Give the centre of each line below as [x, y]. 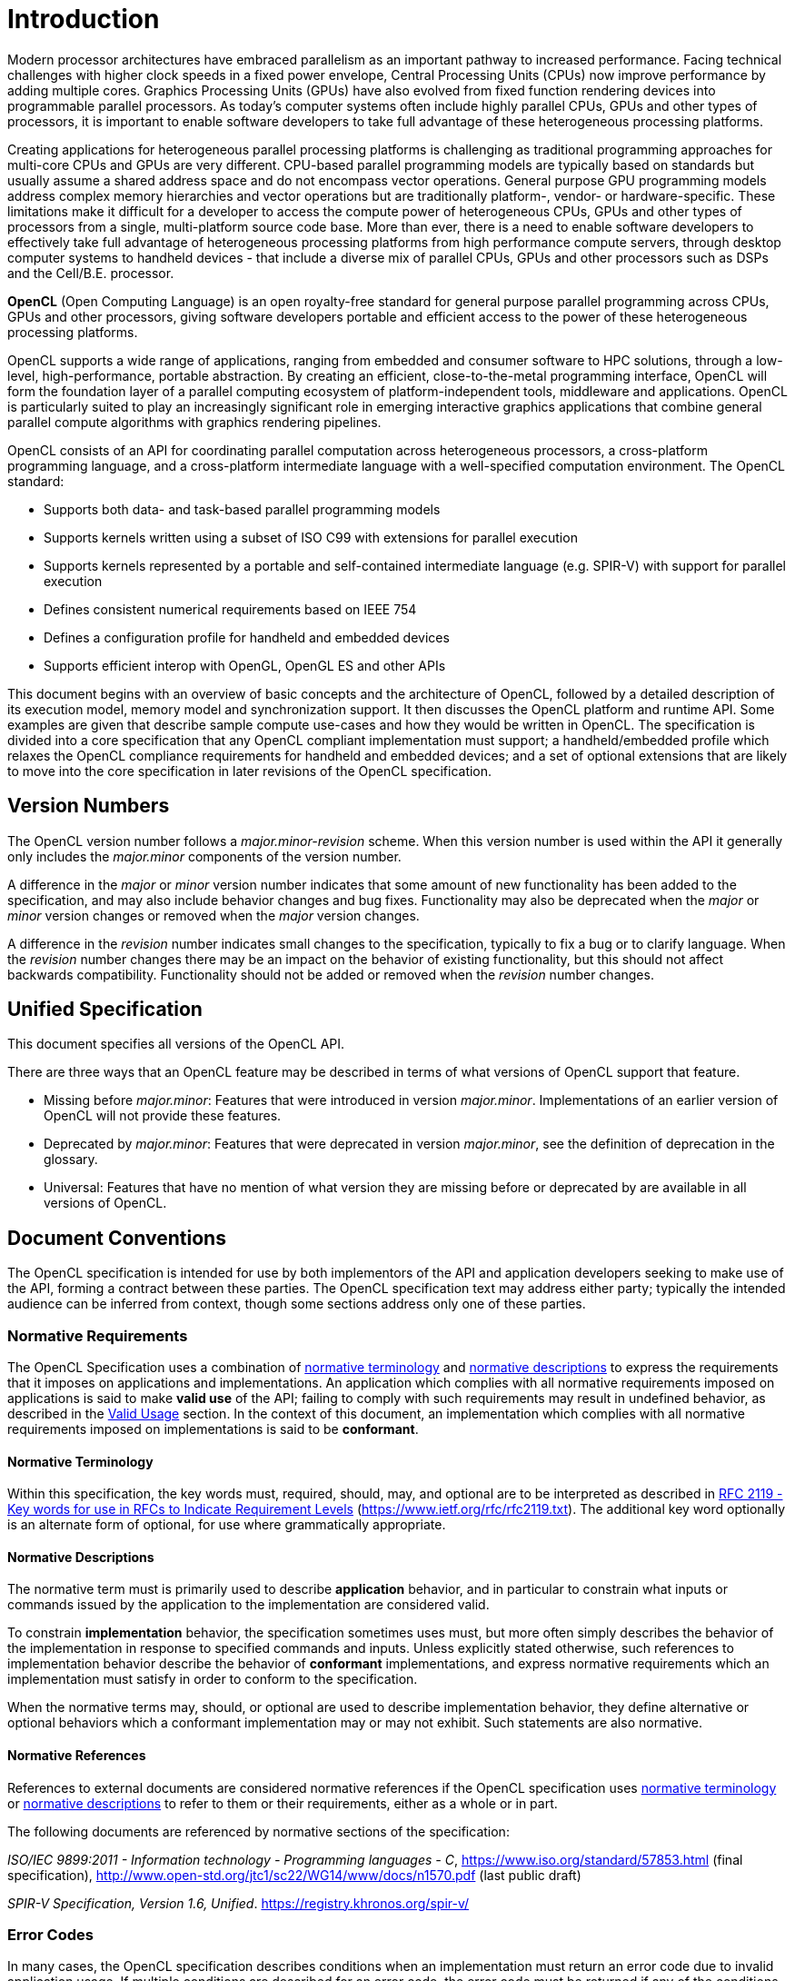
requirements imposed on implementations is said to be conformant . [213, 1429]
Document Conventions [117, 1238]
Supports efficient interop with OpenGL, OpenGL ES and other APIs [245, 665]
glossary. [71, 1160]
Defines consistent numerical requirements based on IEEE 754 [230, 609]
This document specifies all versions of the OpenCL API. [176, 1044]
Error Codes [50, 1935]
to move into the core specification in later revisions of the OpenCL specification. [250, 771]
